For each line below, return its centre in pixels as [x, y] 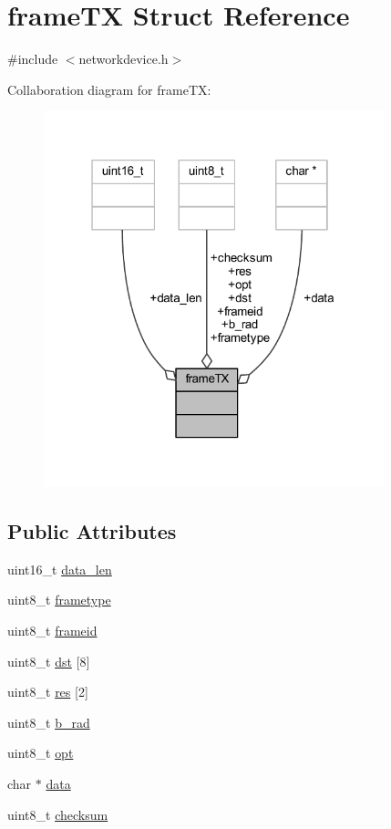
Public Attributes [92, 530]
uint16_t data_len [60, 569]
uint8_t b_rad [49, 722]
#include [33, 59]
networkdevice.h [123, 59]
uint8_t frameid [52, 630]
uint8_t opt [41, 753]
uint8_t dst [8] [49, 661]
